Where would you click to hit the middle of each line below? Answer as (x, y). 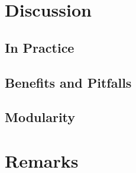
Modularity (40, 117)
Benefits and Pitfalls (68, 82)
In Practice (40, 47)
